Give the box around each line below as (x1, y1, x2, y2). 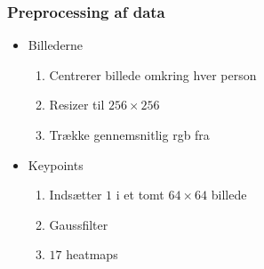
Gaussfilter (49, 215, 108, 233)
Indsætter (49, 185, 102, 204)
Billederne (28, 36, 84, 54)
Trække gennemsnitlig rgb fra (49, 126, 210, 143)
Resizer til (49, 95, 105, 114)
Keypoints (28, 155, 84, 174)
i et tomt (116, 185, 164, 204)
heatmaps (66, 245, 118, 264)
